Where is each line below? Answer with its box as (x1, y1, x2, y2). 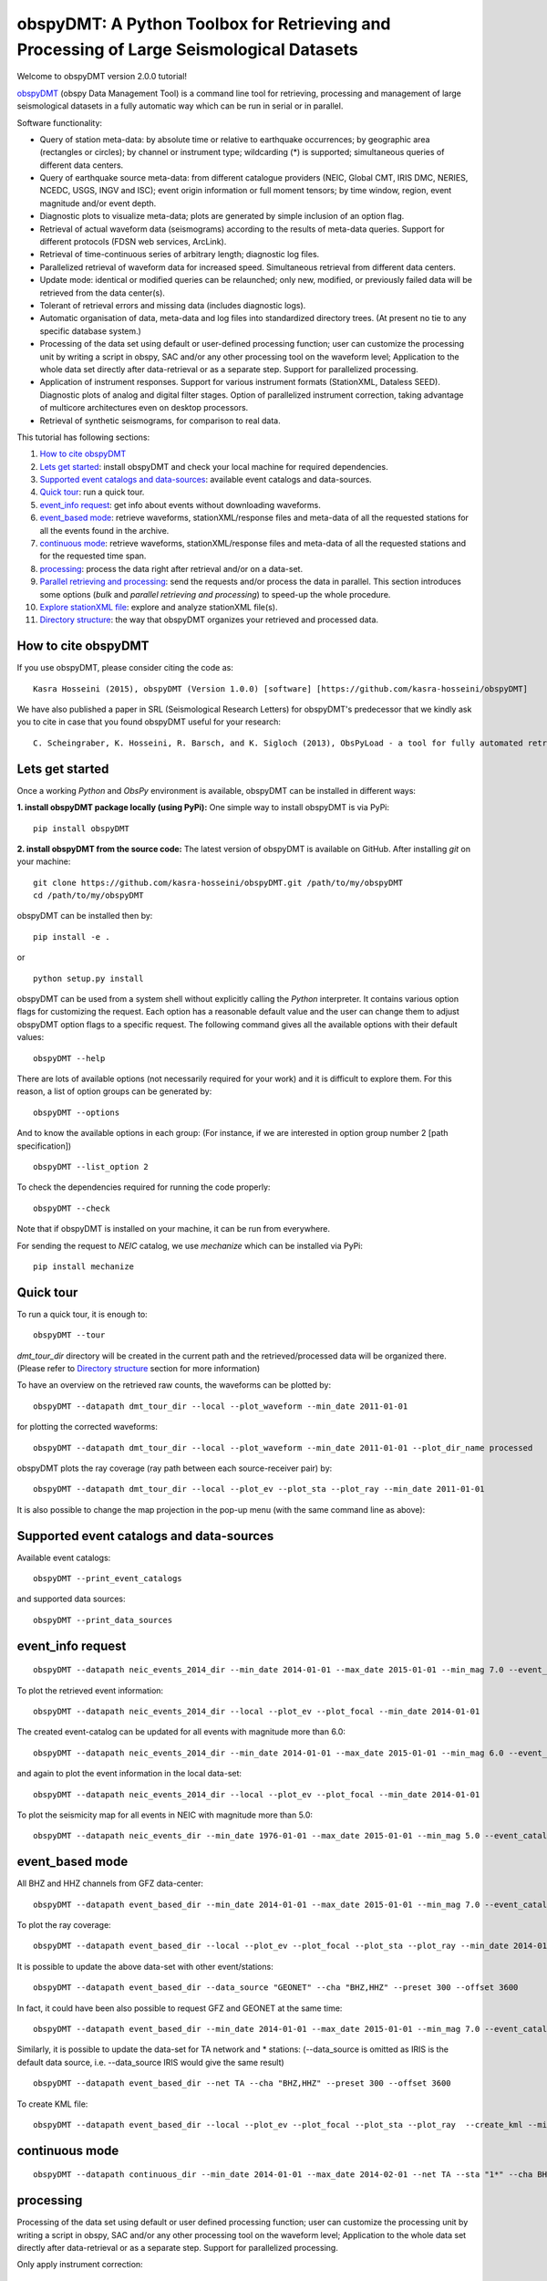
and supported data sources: (16, 1593, 127, 1605)
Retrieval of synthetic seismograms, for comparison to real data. (39, 415, 282, 426)
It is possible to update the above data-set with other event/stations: (16, 1961, 273, 1972)
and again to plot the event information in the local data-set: (16, 1768, 242, 1779)
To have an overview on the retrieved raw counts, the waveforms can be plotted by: (16, 1380, 332, 1390)
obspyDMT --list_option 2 (33, 1161, 150, 1172)
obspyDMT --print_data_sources (33, 1615, 173, 1625)
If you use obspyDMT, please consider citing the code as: (16, 662, 234, 673)
